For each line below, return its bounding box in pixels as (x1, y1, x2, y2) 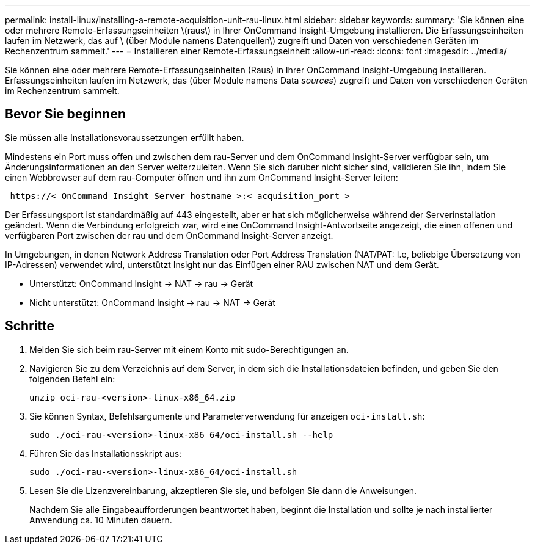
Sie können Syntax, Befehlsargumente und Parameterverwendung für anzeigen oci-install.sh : (29, 410, 425, 421)
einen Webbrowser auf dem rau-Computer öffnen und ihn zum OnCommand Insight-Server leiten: (5, 172, 398, 183)
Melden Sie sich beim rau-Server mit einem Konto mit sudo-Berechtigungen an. (29, 344, 349, 355)
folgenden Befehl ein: (29, 373, 115, 384)
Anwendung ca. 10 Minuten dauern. (29, 514, 172, 525)
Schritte (5, 318, 54, 334)
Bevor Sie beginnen (5, 106, 126, 122)
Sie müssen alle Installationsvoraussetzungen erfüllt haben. (5, 132, 244, 143)
